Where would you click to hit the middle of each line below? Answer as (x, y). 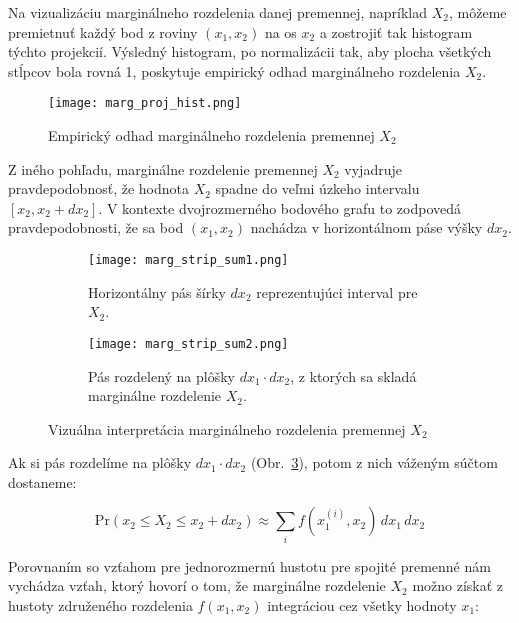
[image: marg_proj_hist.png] (145, 103)
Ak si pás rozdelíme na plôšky (100, 462)
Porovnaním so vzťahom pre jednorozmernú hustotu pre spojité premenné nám (249, 565)
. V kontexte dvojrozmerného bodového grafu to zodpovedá (279, 207)
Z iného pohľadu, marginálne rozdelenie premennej (163, 168)
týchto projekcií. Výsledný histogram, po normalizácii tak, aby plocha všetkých (250, 51)
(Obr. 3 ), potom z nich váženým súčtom (374, 462)
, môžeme (478, 12)
